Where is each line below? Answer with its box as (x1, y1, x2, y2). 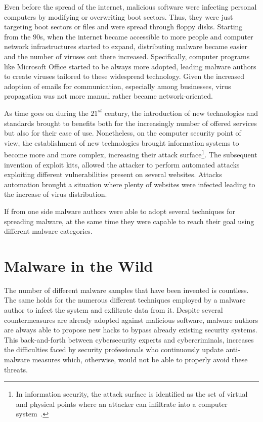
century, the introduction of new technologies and (104, 107, 258, 118)
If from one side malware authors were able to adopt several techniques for (4, 205, 236, 216)
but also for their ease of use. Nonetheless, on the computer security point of (4, 128, 241, 138)
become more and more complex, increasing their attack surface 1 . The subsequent (4, 148, 257, 159)
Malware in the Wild (4, 255, 153, 276)
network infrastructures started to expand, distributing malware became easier (4, 41, 247, 52)
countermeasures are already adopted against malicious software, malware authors (4, 314, 258, 325)
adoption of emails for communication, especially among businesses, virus (4, 80, 231, 91)
